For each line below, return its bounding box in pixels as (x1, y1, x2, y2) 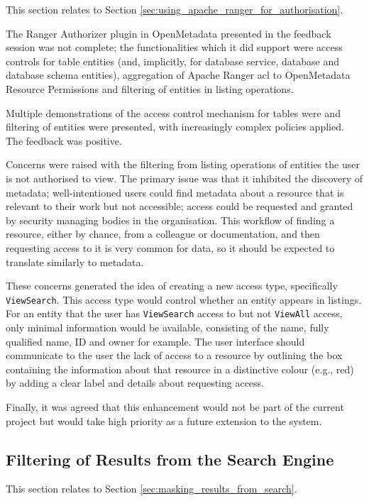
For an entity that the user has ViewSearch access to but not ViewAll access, (6, 306, 343, 321)
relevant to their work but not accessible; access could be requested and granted (6, 199, 353, 214)
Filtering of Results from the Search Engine (6, 448, 334, 470)
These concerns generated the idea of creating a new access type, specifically (6, 278, 338, 293)
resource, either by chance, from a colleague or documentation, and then (6, 226, 320, 241)
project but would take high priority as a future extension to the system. (6, 413, 322, 428)
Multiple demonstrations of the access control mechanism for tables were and (6, 105, 341, 120)
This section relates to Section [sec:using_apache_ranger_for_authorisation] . (6, 2, 343, 16)
